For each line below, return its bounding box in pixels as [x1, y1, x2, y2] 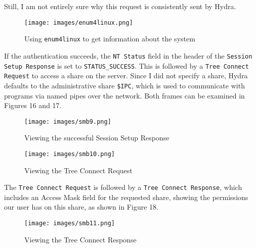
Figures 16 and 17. [4, 100, 62, 111]
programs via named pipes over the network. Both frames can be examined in [4, 90, 245, 101]
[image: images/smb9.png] [24, 118, 111, 125]
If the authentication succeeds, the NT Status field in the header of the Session [4, 50, 252, 61]
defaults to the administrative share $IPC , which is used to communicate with [4, 80, 245, 90]
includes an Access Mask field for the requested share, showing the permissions [4, 191, 248, 202]
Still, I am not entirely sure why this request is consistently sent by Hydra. [4, 1, 236, 11]
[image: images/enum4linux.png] [24, 19, 133, 26]
